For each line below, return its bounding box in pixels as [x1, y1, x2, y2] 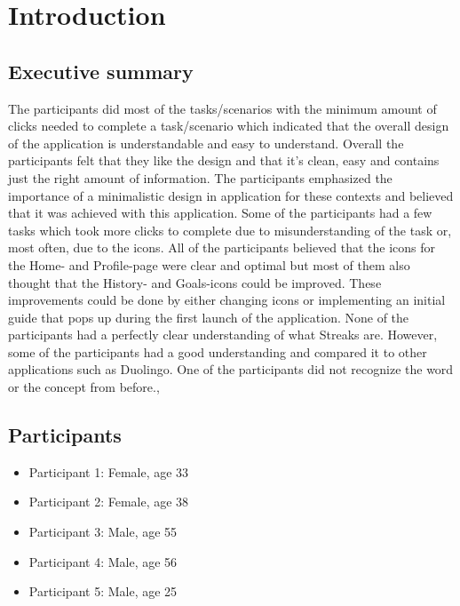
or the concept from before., [8, 378, 160, 396]
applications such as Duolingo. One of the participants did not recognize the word [8, 360, 454, 379]
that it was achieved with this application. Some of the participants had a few [8, 203, 432, 222]
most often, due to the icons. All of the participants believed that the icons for [8, 238, 436, 257]
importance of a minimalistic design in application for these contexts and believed [8, 186, 454, 204]
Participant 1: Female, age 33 [28, 462, 189, 481]
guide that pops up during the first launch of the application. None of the [8, 307, 409, 326]
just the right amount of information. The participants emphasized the [8, 168, 393, 187]
